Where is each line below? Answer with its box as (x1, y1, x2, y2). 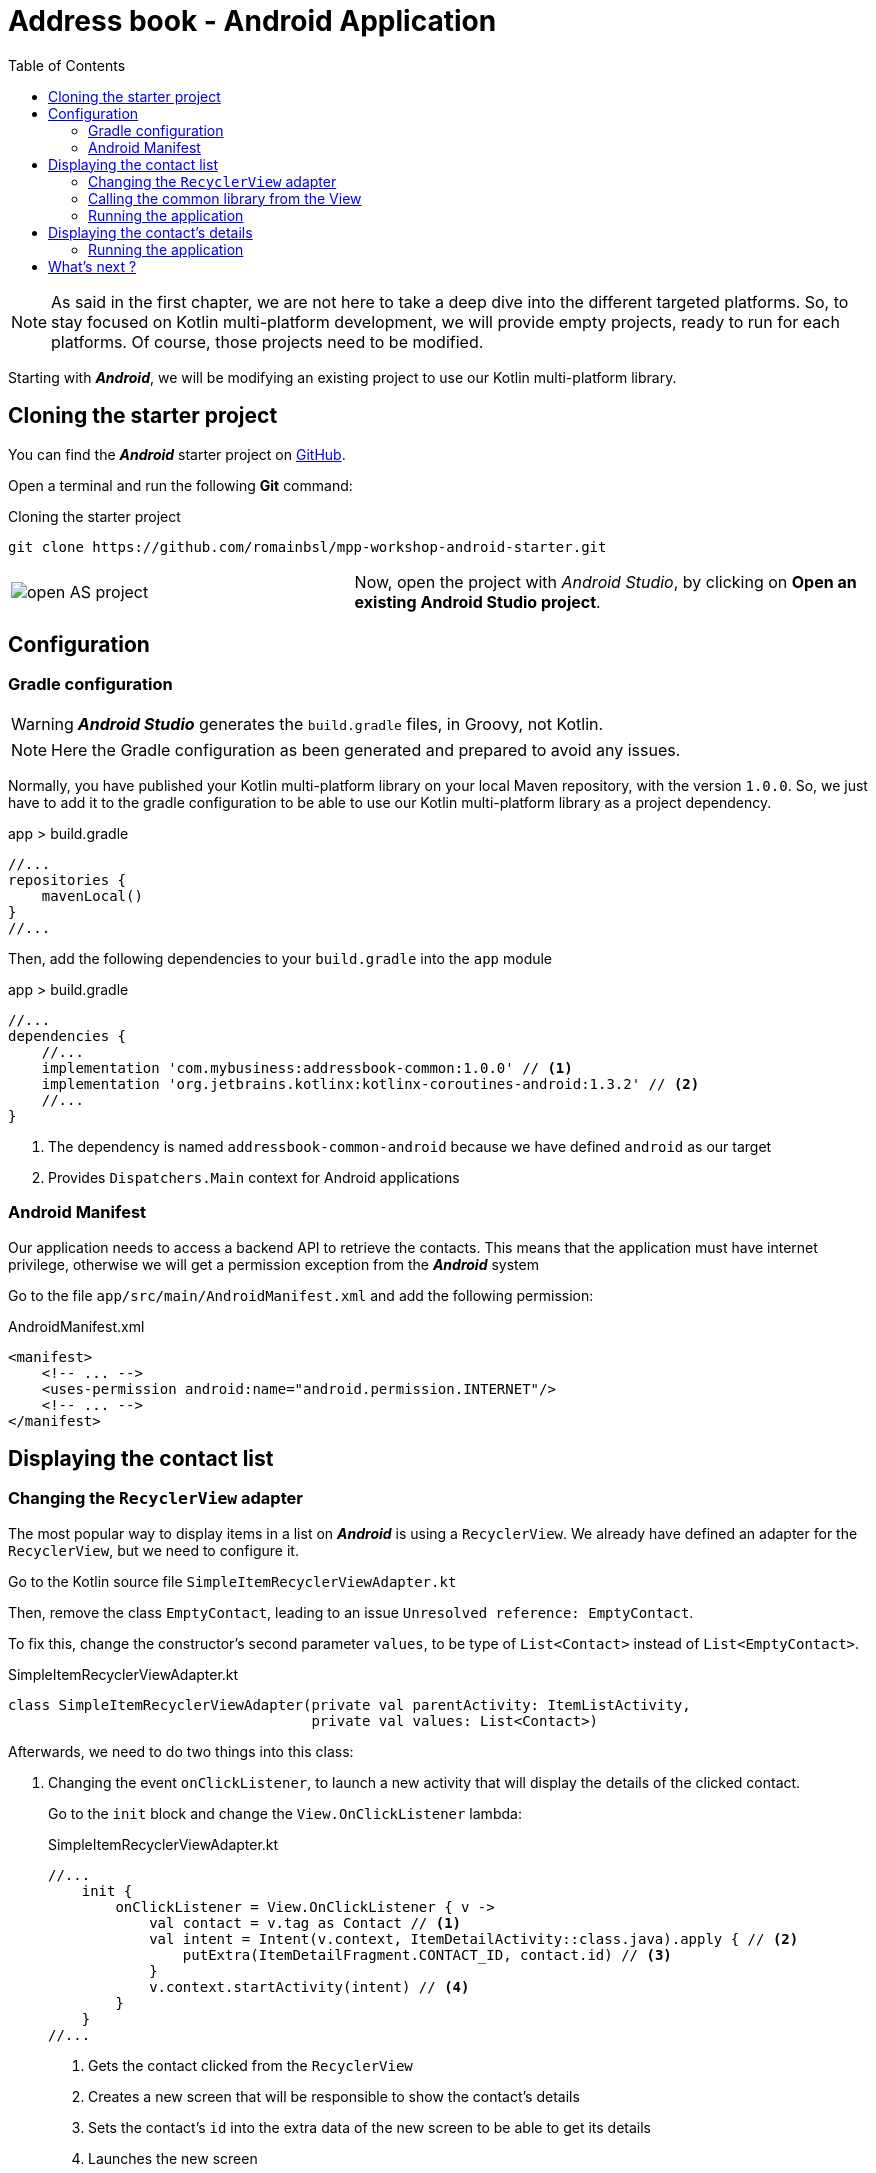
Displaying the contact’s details (48, 223, 253, 241)
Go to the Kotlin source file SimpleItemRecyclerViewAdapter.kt (8, 1572, 457, 1590)
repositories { (8, 871, 127, 888)
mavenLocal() (41, 887, 143, 904)
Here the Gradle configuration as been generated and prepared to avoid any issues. (51, 739, 681, 760)
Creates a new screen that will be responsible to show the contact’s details (88, 2087, 580, 2105)
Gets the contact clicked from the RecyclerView (88, 2056, 413, 2074)
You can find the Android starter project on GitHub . (8, 445, 346, 463)
